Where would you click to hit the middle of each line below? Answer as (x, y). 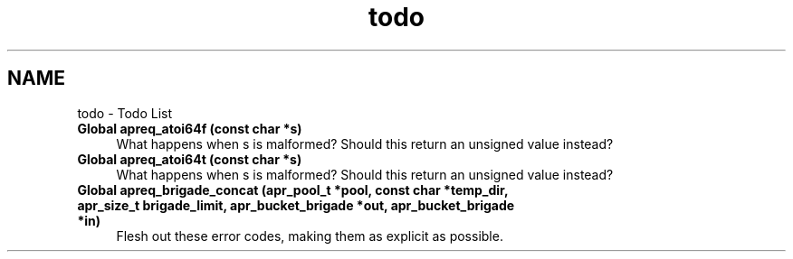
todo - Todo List (125, 113)
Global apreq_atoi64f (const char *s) (190, 128)
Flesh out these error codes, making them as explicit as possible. (310, 236)
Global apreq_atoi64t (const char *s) (190, 159)
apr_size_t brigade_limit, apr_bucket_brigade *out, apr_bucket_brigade (296, 205)
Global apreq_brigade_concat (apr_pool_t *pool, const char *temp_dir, (293, 190)
